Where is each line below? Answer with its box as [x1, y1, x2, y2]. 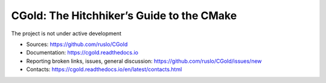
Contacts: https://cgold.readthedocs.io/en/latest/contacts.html [26, 66, 182, 73]
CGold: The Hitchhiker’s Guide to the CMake [11, 9, 237, 22]
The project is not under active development [11, 30, 122, 37]
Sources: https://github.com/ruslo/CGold [26, 41, 128, 48]
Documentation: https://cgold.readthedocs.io [26, 49, 139, 56]
